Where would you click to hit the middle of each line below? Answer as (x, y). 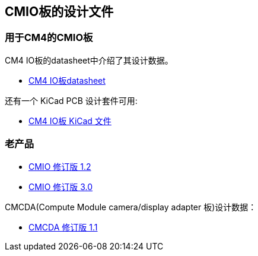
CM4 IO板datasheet (67, 80)
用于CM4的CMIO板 (49, 38)
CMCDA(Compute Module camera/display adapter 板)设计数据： (131, 207)
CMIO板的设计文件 (59, 12)
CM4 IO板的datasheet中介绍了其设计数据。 (89, 60)
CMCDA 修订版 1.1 (63, 227)
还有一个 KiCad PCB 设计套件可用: (71, 100)
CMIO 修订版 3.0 (61, 187)
